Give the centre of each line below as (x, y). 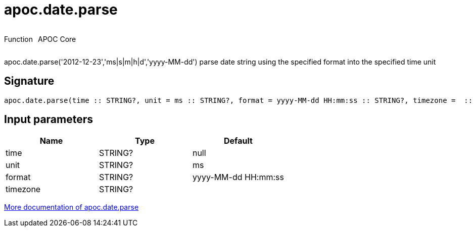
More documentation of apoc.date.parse (72, 207)
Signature (29, 81)
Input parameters (49, 120)
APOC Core (57, 39)
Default (238, 141)
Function (18, 39)
